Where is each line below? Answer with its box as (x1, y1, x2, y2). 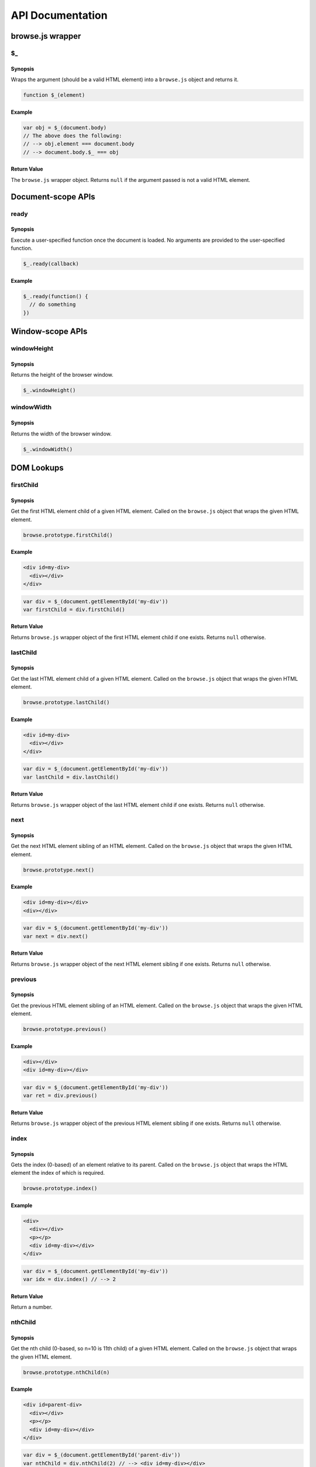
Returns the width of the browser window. (11, 430, 112, 437)
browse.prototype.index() (23, 1185, 98, 1192)
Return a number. (11, 1303, 53, 1311)
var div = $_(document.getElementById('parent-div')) (23, 1452, 181, 1458)
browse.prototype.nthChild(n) (23, 1369, 110, 1375)
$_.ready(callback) (23, 261, 79, 267)
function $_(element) (23, 92, 85, 99)
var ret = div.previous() (23, 1092, 98, 1099)
